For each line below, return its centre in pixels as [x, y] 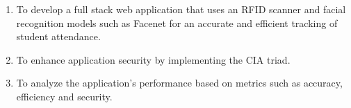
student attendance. [58, 36]
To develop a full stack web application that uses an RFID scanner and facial [181, 9]
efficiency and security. [64, 96]
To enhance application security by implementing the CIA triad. [153, 59]
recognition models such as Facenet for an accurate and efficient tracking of [177, 22]
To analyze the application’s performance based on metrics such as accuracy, [179, 83]
